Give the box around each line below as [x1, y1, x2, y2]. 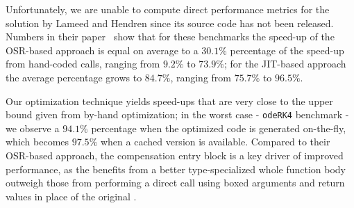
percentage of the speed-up [230, 42, 344, 57]
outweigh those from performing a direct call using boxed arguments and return [6, 175, 345, 190]
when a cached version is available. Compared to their [100, 134, 330, 149]
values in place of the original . [6, 189, 137, 203]
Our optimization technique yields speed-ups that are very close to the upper [6, 93, 333, 108]
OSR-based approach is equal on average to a [6, 42, 199, 57]
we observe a [6, 120, 60, 135]
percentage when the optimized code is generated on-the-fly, [91, 120, 346, 135]
